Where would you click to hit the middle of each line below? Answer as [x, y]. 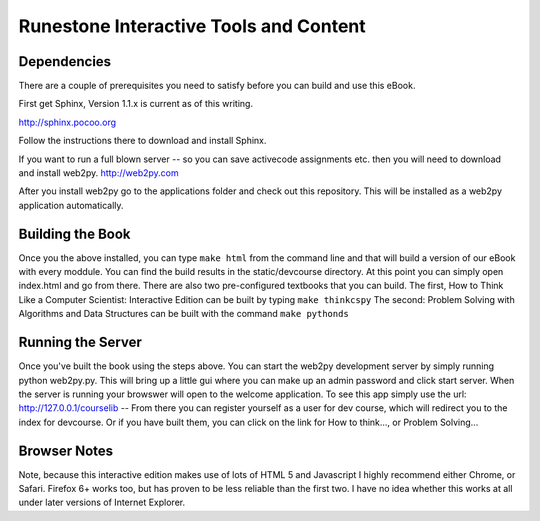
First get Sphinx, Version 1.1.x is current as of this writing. [136, 104]
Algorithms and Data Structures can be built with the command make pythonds [183, 314]
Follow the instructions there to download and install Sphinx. [142, 141]
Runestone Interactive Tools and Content [192, 26]
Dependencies [65, 61]
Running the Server [80, 342]
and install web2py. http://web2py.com [98, 173]
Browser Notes [66, 450]
